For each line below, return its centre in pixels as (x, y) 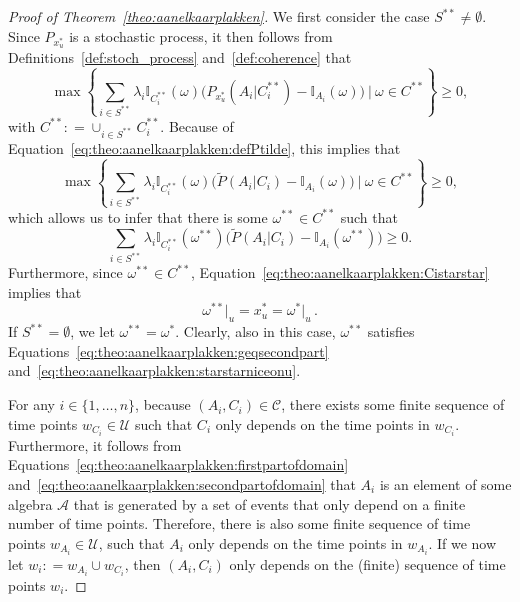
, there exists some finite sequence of (393, 404)
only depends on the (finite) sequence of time (367, 563)
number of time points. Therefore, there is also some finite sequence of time (239, 523)
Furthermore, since (65, 272)
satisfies (391, 331)
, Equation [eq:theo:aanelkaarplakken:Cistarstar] (340, 272)
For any (31, 404)
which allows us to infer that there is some (138, 216)
